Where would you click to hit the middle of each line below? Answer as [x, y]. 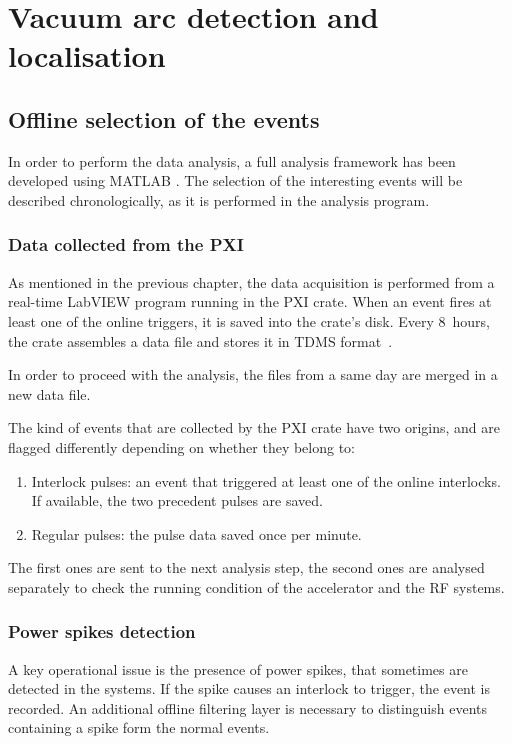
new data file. [49, 393]
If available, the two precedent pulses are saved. [177, 500]
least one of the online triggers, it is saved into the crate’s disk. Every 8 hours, [249, 320]
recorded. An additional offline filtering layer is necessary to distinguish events [247, 707]
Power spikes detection [102, 631]
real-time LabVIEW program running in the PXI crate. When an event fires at [250, 301]
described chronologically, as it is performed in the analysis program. [219, 199]
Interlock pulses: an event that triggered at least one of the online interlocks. [266, 480]
